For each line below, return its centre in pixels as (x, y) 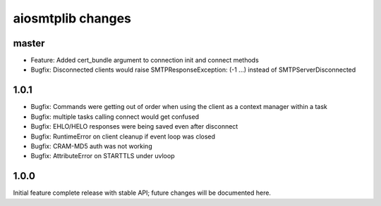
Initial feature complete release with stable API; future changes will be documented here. (142, 193)
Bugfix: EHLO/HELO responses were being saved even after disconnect (134, 127)
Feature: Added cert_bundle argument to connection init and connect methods (145, 60)
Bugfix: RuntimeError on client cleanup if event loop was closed (123, 136)
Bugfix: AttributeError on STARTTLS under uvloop (103, 156)
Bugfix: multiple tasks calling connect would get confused (115, 117)
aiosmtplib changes (72, 18)
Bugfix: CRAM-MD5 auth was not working (91, 146)
